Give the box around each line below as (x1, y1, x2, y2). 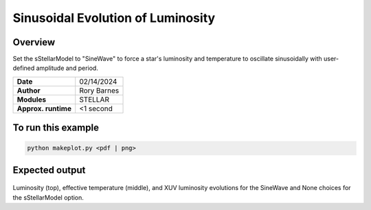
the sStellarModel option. (12, 193, 84, 202)
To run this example (12, 122, 100, 134)
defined (12, 64, 35, 72)
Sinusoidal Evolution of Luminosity (12, 10, 216, 25)
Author (16, 86, 41, 95)
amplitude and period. (36, 64, 99, 72)
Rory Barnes (79, 86, 120, 95)
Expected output (12, 164, 86, 176)
